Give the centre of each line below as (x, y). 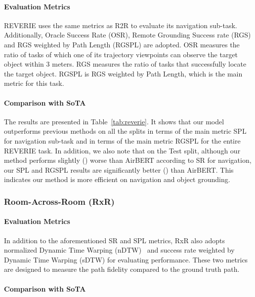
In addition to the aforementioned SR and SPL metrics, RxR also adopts (114, 240)
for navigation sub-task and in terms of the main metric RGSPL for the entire (122, 140)
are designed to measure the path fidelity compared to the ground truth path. (122, 269)
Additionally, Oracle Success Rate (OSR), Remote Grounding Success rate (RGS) (127, 35)
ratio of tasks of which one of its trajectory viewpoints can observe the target (121, 54)
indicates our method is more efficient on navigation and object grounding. (117, 179)
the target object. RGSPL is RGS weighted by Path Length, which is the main (123, 73)
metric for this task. (34, 83)
